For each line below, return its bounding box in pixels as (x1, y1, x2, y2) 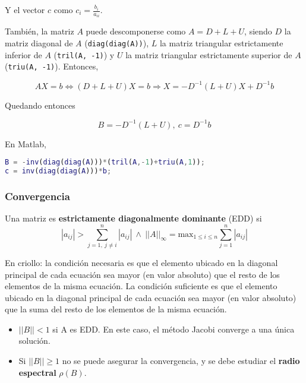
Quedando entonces (5, 99, 75, 111)
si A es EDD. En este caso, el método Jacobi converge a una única (52, 322, 295, 335)
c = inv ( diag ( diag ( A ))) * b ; (5, 167, 112, 176)
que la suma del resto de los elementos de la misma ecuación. (5, 303, 227, 315)
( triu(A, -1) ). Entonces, (5, 60, 99, 72)
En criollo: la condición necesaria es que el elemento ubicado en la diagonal (5, 256, 278, 268)
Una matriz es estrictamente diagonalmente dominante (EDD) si (5, 212, 262, 224)
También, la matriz (5, 25, 74, 37)
